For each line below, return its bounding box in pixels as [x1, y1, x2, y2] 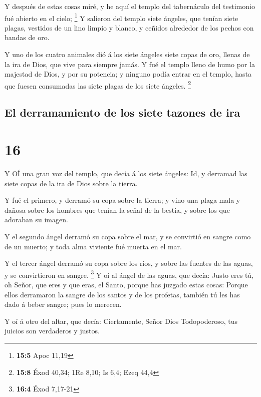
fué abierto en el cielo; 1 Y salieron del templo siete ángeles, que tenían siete [5, 11, 238, 23]
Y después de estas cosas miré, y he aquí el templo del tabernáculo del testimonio [5, 1, 255, 11]
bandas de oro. [5, 32, 50, 43]
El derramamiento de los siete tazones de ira [5, 105, 240, 120]
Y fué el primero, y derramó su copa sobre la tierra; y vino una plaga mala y [5, 195, 240, 205]
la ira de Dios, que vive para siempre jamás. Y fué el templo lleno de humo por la [5, 59, 255, 69]
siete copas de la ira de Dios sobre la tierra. [5, 178, 138, 188]
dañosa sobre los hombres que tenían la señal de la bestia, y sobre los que [5, 204, 230, 215]
